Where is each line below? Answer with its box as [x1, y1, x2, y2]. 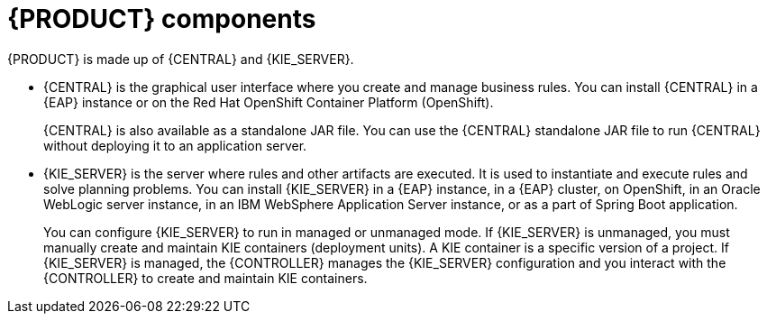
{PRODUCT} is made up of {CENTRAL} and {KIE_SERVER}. [7, 50, 354, 67]
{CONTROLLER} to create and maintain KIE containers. [43, 270, 368, 286]
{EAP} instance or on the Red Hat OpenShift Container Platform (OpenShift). [43, 94, 494, 110]
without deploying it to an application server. [43, 137, 307, 153]
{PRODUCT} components [7, 4, 316, 34]
